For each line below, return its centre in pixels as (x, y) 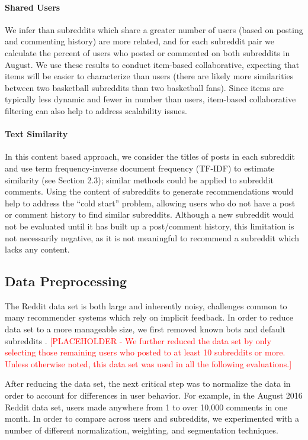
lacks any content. (37, 249)
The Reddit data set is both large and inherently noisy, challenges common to (146, 305)
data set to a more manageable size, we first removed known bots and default (145, 329)
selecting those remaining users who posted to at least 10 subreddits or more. (145, 352)
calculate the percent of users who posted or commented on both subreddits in (147, 52)
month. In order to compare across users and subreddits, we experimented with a (152, 418)
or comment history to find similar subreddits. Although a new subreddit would (150, 214)
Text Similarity (36, 134)
